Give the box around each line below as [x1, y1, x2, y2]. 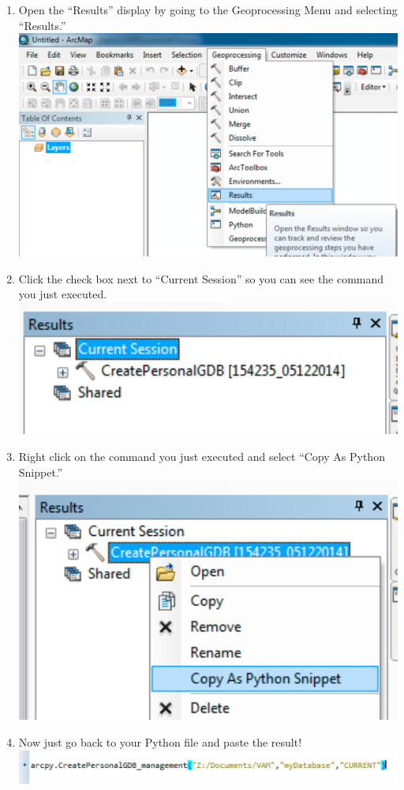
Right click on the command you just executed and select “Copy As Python [18, 447, 385, 464]
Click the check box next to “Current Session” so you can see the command [18, 270, 384, 286]
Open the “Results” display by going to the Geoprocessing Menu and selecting [18, 2, 398, 17]
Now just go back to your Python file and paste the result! [18, 733, 302, 750]
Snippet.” [18, 463, 63, 480]
